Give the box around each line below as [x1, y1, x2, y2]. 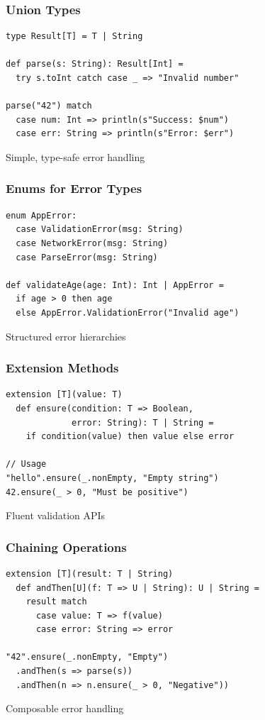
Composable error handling [6, 701, 124, 716]
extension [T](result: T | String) [6, 568, 174, 579]
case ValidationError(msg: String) [16, 224, 184, 235]
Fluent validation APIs [6, 508, 106, 523]
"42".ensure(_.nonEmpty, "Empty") [6, 652, 169, 663]
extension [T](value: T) [6, 389, 123, 400]
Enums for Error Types [6, 179, 142, 197]
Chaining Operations [6, 538, 127, 555]
